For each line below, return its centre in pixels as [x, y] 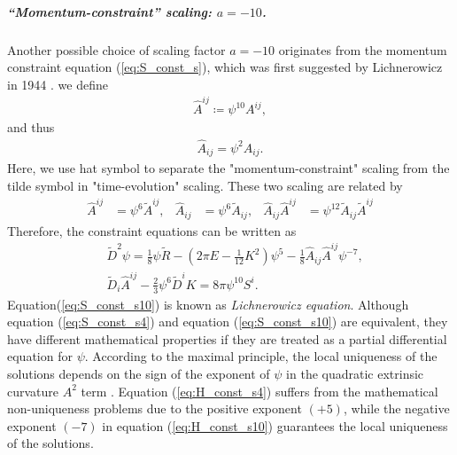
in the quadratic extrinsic [355, 374]
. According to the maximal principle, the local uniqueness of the [261, 356]
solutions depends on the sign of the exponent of [139, 374]
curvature [33, 391]
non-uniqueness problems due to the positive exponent [155, 408]
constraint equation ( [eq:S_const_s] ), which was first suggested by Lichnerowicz [225, 67]
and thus [31, 127]
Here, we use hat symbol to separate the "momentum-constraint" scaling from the [228, 168]
